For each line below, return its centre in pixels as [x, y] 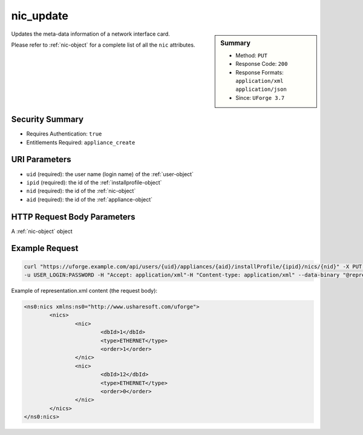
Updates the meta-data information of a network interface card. [91, 34]
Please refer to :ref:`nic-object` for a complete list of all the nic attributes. [103, 45]
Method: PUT [251, 55]
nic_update [40, 16]
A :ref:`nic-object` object [42, 231]
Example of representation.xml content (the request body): [84, 291]
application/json [261, 90]
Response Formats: [260, 72]
